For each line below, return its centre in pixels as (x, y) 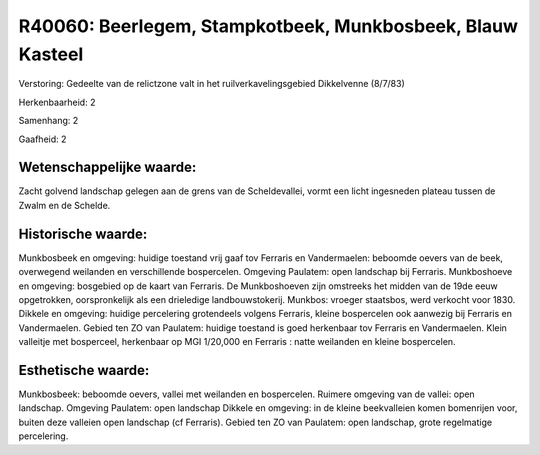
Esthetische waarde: (84, 370)
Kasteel (51, 54)
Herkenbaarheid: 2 (57, 102)
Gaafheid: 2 (42, 139)
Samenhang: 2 (48, 121)
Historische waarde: (83, 233)
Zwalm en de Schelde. (64, 205)
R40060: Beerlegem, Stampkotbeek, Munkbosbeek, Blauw (268, 26)
